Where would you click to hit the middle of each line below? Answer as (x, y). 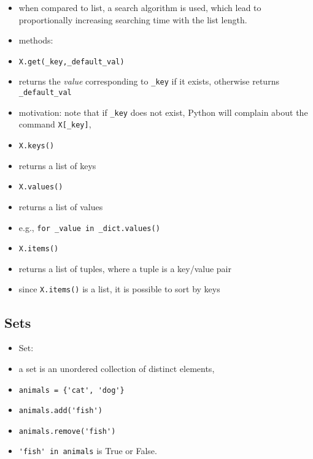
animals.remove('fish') (67, 431)
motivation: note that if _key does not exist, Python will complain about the (163, 112)
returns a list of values (61, 206)
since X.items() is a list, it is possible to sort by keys (119, 289)
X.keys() (37, 146)
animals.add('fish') (60, 411)
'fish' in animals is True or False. (88, 451)
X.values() (41, 187)
